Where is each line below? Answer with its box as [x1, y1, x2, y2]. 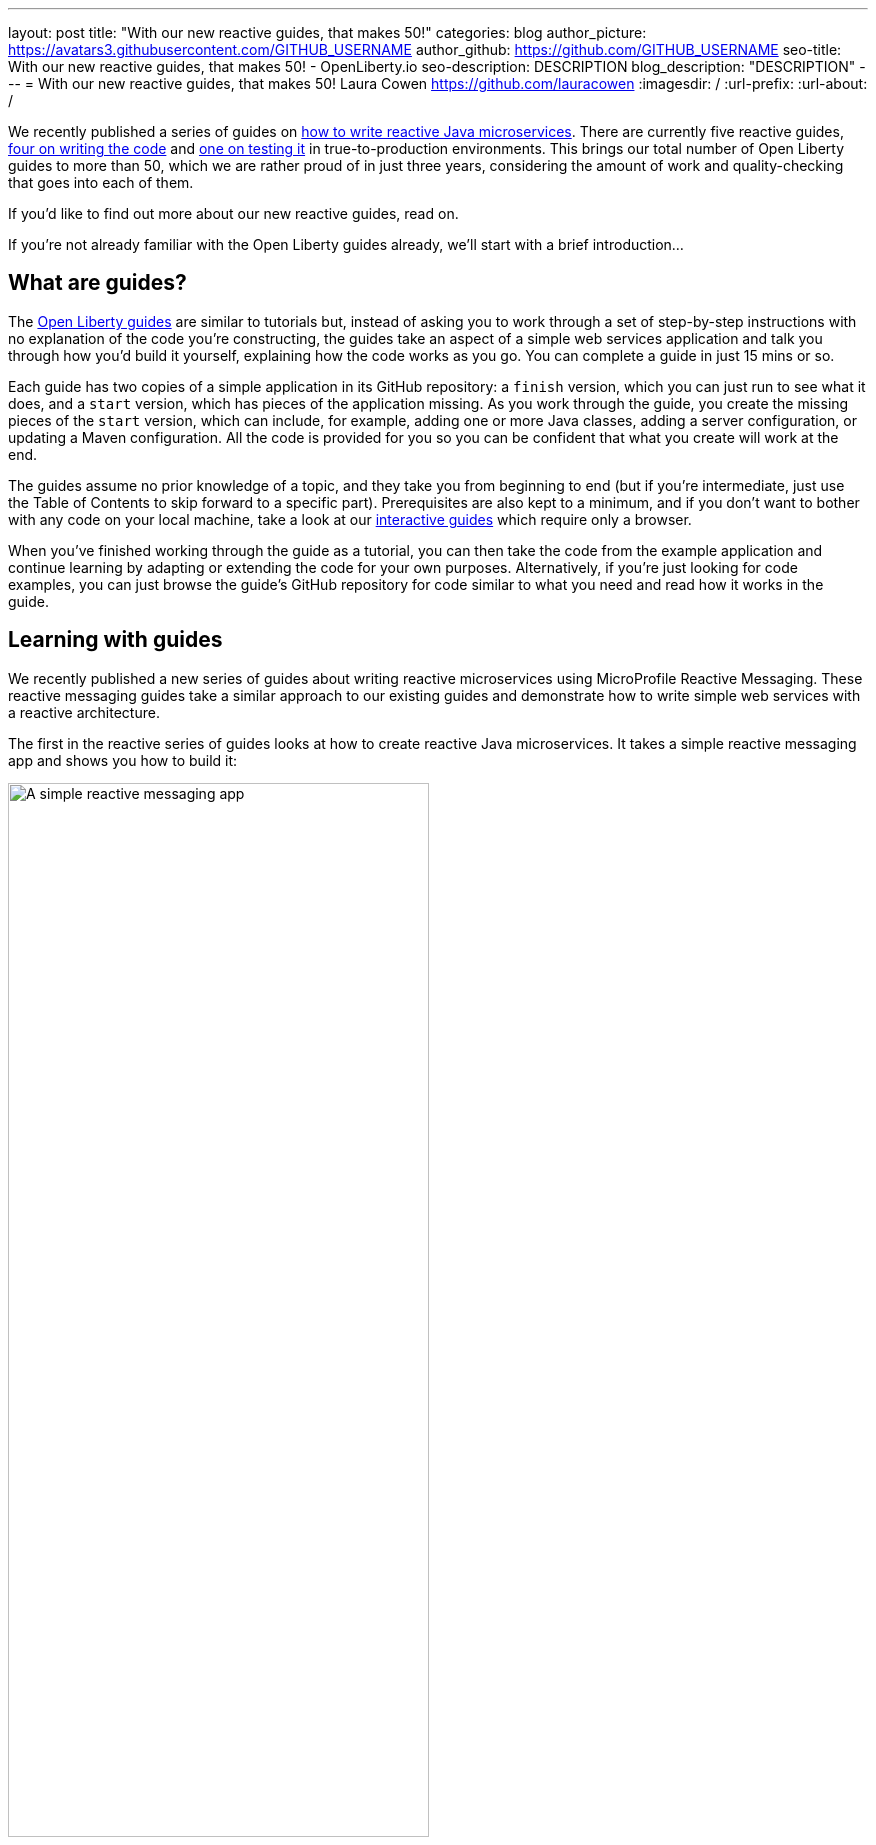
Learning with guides [8, 627, 223, 653]
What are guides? [8, 270, 187, 296]
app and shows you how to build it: [8, 751, 238, 769]
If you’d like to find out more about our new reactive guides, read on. [8, 205, 459, 222]
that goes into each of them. [8, 174, 194, 191]
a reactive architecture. [8, 703, 160, 721]
